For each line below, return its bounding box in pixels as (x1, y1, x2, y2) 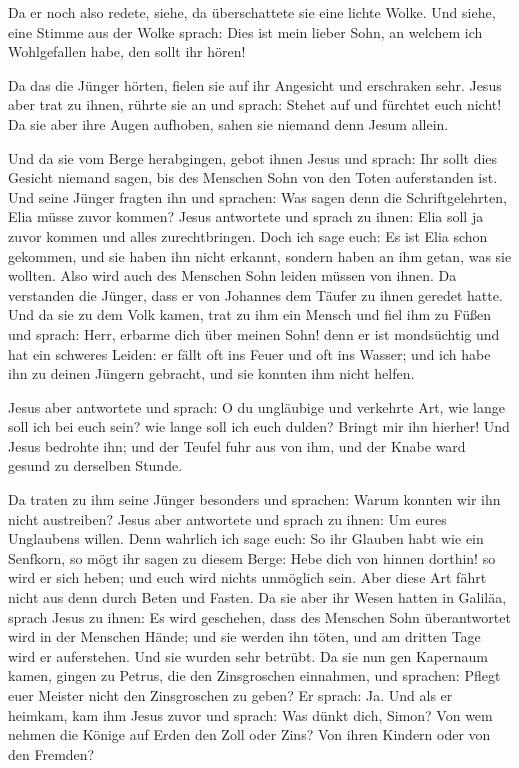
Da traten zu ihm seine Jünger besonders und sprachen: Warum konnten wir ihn (8, 489, 501, 510)
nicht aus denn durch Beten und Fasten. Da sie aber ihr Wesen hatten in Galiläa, (8, 587, 507, 608)
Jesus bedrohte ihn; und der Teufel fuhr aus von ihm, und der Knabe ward (8, 435, 466, 456)
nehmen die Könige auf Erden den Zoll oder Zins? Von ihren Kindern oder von (8, 724, 491, 745)
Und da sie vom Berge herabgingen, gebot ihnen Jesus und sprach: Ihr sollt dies (8, 147, 498, 168)
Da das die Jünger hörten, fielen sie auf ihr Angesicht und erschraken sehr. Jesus (8, 74, 502, 95)
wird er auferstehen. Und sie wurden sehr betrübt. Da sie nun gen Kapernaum (8, 645, 488, 666)
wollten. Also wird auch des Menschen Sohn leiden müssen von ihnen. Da (8, 265, 457, 286)
